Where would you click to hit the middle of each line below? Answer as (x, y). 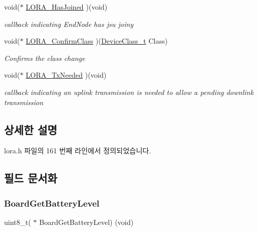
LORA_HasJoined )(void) (67, 7)
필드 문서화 (31, 178)
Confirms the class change (45, 58)
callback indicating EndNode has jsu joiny (69, 24)
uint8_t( (18, 222)
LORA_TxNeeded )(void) (66, 75)
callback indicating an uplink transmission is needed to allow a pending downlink (129, 92)
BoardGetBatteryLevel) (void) (86, 222)
